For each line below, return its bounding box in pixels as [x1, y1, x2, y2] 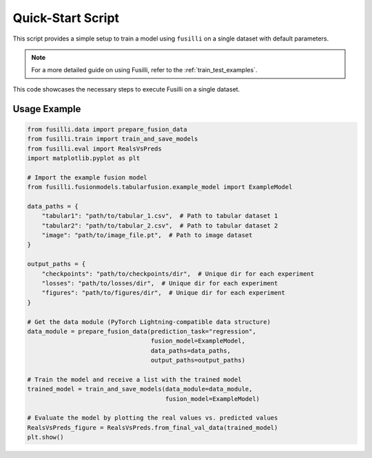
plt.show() [27, 433, 64, 441]
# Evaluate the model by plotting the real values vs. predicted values [27, 414, 278, 422]
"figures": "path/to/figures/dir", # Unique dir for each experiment [41, 289, 286, 297]
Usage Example [12, 103, 81, 115]
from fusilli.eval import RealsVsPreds [27, 144, 162, 153]
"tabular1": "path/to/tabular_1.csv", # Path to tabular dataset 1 [41, 212, 278, 220]
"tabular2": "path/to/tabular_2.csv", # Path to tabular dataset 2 [41, 221, 278, 230]
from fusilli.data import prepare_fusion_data [27, 125, 187, 133]
